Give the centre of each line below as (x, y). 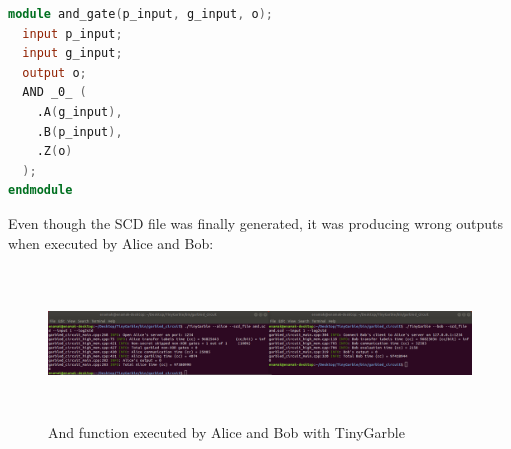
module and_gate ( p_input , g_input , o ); (140, 14)
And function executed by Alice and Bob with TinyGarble (226, 431)
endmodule (40, 190)
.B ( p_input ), (79, 131)
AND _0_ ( (54, 92)
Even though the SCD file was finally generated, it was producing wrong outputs (256, 222)
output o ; (54, 72)
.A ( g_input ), (79, 111)
